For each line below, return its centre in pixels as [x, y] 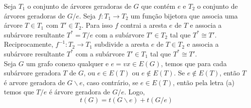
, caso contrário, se [110, 82]
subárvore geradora [32, 73]
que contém [158, 6]
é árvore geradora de [80, 92]
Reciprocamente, [29, 44]
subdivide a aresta [122, 44]
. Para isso [97, 25]
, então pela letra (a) [204, 82]
